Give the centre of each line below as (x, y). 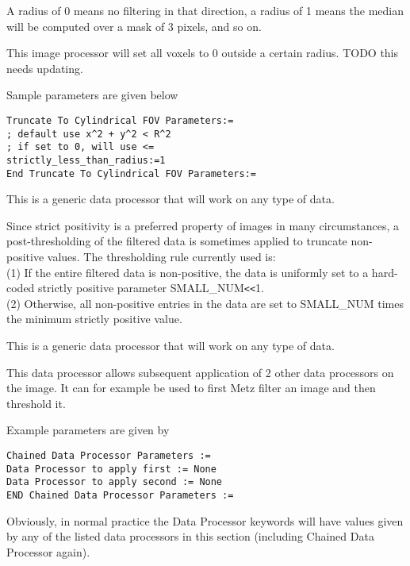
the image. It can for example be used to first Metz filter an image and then (191, 388)
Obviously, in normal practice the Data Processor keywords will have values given (205, 520)
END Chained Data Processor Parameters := (120, 495)
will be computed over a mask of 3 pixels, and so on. (134, 26)
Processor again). (48, 551)
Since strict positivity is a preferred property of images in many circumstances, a (203, 225)
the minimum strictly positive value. (94, 319)
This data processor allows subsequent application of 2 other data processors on (200, 372)
